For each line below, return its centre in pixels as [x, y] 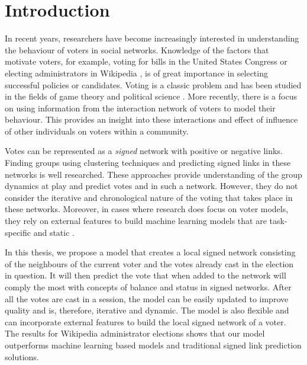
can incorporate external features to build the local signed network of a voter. [146, 321]
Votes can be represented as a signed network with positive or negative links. [144, 151]
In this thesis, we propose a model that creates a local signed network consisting [150, 252]
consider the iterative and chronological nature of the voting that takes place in [149, 197]
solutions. [22, 356]
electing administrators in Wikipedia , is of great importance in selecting [136, 73]
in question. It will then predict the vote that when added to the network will [146, 275]
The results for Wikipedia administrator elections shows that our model [135, 333]
